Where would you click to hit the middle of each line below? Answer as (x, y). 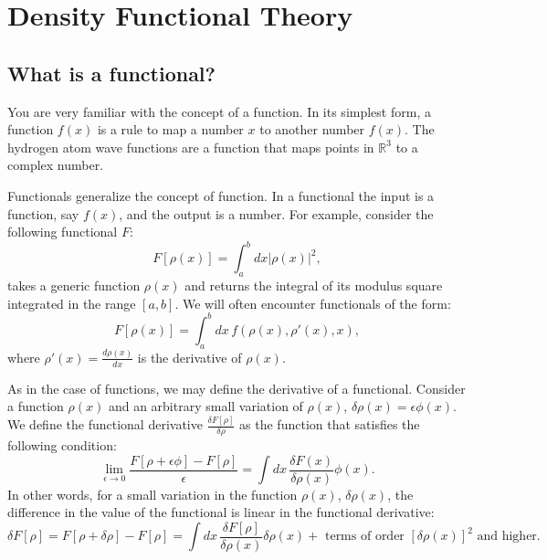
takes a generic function (74, 285)
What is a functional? (111, 73)
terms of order (364, 537)
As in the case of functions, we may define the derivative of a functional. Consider (237, 388)
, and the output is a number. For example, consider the (276, 213)
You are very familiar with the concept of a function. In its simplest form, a (219, 111)
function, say (43, 213)
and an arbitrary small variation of (205, 406)
